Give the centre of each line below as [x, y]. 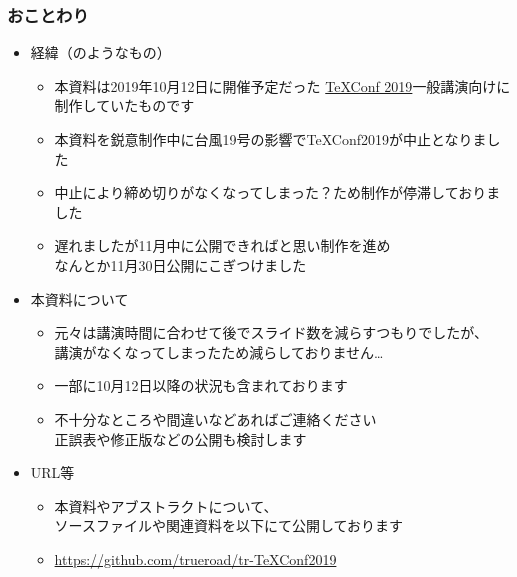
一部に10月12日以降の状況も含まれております [201, 385]
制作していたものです [124, 105]
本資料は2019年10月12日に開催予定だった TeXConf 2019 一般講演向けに [282, 85]
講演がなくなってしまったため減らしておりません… [219, 351]
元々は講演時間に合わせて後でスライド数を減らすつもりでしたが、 [271, 332]
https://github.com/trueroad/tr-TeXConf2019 [195, 558]
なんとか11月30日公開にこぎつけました [180, 264]
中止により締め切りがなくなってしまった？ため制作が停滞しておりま [277, 192]
